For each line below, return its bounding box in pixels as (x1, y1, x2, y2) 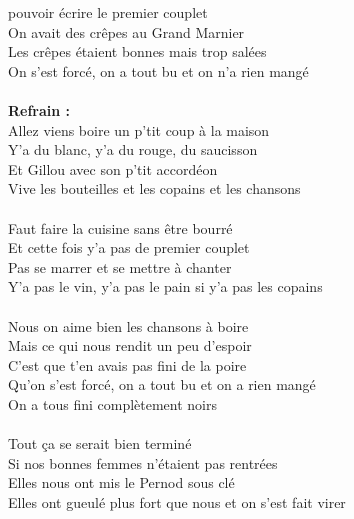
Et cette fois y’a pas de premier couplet (8, 237, 250, 258)
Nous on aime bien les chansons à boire (8, 315, 249, 336)
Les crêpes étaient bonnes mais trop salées (8, 41, 267, 62)
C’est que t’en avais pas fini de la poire (8, 354, 247, 375)
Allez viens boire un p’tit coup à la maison (8, 119, 270, 140)
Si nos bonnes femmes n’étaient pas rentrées (8, 452, 278, 473)
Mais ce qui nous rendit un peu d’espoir (8, 335, 252, 356)
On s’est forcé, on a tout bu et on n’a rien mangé (8, 60, 309, 81)
